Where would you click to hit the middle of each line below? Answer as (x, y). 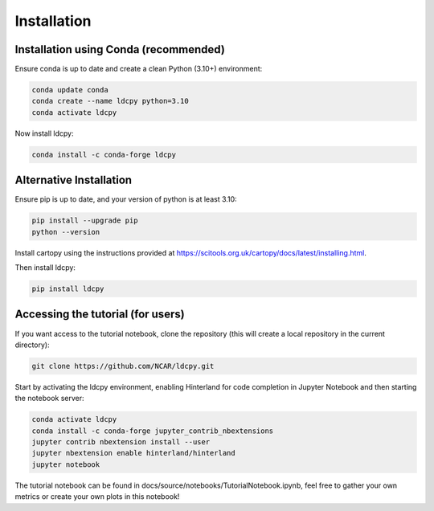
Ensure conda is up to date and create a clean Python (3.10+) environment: (139, 69)
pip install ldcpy (68, 289)
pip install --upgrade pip (85, 221)
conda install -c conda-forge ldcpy (104, 154)
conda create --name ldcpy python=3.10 (110, 101)
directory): (32, 345)
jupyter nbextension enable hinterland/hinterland (134, 453)
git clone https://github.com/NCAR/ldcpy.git (123, 366)
